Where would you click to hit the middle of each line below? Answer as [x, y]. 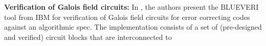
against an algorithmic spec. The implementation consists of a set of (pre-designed [133, 27]
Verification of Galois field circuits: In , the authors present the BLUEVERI [131, 7]
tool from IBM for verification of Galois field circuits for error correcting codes [127, 17]
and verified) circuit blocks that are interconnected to [88, 37]
